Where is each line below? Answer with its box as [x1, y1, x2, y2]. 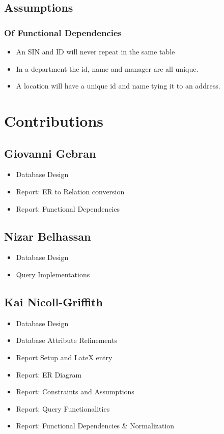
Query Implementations [16, 269, 90, 279]
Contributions [4, 110, 104, 131]
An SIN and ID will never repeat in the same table [16, 46, 175, 56]
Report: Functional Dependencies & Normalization [16, 420, 175, 431]
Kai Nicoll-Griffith [4, 294, 103, 309]
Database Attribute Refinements [16, 335, 117, 345]
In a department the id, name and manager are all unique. [16, 63, 199, 74]
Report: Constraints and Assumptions [16, 386, 134, 397]
